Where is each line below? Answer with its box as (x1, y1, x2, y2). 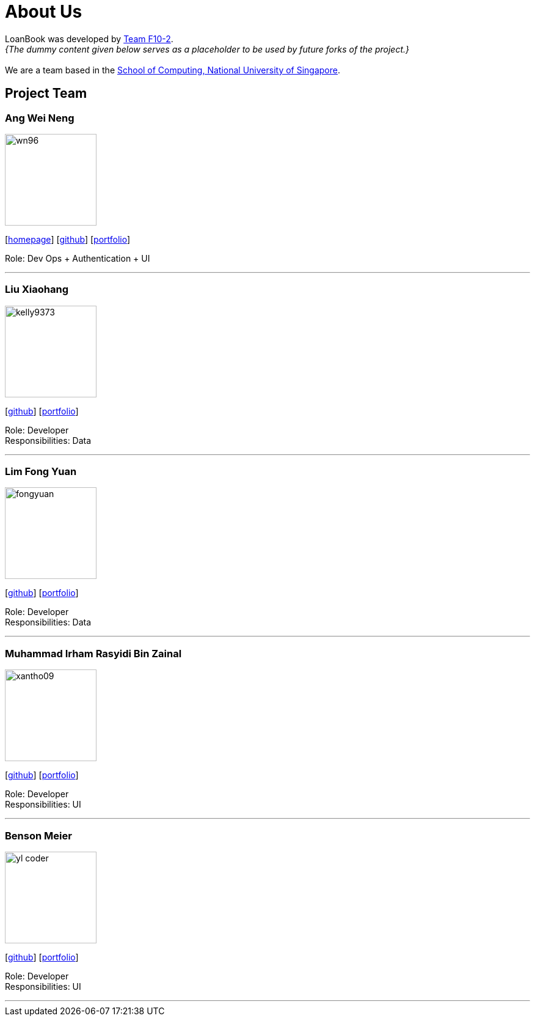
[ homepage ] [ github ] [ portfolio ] (5, 234, 131, 245)
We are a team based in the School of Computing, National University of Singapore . (5, 64, 341, 75)
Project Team (5, 86, 87, 101)
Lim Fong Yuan (5, 465, 77, 478)
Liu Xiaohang (5, 283, 68, 296)
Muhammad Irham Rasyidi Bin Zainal (5, 647, 182, 660)
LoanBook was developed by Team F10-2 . (5, 33, 173, 44)
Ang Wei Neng (5, 111, 75, 124)
